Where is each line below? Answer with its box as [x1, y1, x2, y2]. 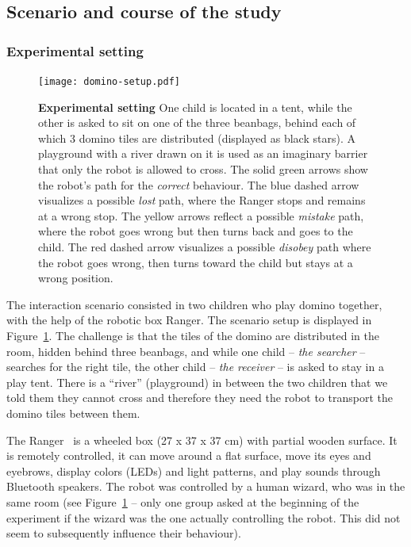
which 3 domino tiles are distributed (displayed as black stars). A [38, 129, 355, 146]
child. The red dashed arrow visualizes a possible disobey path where [38, 239, 371, 254]
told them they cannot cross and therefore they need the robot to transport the [6, 389, 393, 406]
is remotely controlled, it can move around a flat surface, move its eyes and [6, 447, 371, 464]
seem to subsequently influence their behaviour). [6, 525, 241, 541]
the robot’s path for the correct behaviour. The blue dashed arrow [38, 176, 359, 193]
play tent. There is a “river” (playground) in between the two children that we [6, 373, 388, 390]
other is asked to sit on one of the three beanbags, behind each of [38, 114, 356, 131]
